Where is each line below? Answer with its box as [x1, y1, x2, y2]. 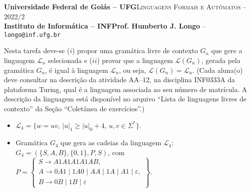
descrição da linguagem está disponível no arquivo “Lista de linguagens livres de [4, 94, 247, 104]
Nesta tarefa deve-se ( [4, 45, 70, 56]
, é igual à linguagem [45, 64, 108, 75]
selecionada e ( [48, 55, 92, 65]
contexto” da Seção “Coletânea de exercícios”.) [4, 103, 145, 113]
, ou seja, [119, 64, 146, 75]
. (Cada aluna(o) [192, 64, 243, 75]
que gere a [211, 45, 243, 56]
